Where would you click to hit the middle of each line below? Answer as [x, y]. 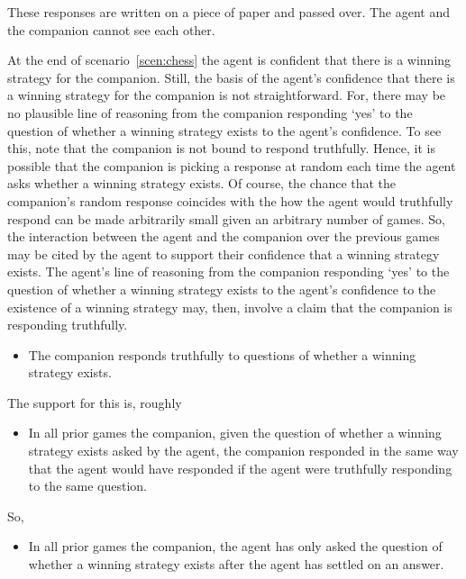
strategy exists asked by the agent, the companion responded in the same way [243, 451]
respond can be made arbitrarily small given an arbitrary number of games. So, [226, 218]
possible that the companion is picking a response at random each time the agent [232, 165]
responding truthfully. [68, 325]
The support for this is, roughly [95, 402]
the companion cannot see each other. [111, 29]
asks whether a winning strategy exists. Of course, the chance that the [202, 183]
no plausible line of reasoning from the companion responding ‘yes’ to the [210, 112]
